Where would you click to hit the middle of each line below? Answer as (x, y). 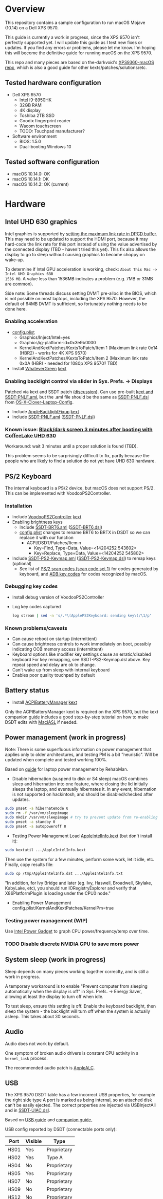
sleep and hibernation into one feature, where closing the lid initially (80, 784)
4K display (30, 110)
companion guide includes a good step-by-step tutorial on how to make (77, 717)
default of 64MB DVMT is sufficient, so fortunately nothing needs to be (76, 304)
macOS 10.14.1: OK (30, 179)
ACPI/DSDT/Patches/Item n (54, 543)
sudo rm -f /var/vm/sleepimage (37, 813)
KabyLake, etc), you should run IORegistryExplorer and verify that (71, 888)
